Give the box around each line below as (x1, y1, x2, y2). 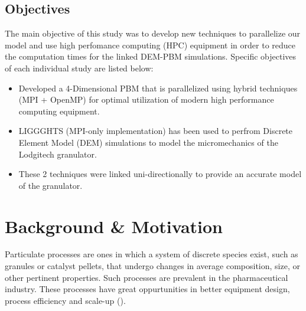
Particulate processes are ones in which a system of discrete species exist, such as (5, 248, 298, 260)
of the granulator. (18, 179, 83, 191)
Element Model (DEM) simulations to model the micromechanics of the (18, 136, 278, 148)
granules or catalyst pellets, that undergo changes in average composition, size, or (5, 260, 300, 272)
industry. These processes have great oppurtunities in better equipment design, (5, 283, 290, 295)
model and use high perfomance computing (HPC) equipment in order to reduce (5, 38, 295, 51)
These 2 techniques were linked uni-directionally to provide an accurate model (18, 168, 302, 180)
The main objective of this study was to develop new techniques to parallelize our (5, 27, 301, 40)
